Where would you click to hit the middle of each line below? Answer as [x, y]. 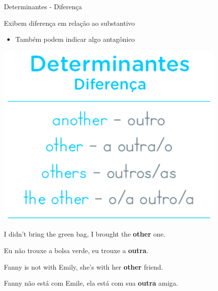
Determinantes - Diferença [43, 6]
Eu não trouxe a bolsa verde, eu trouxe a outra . [76, 250]
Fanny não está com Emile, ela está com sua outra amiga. [91, 283]
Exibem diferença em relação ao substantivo [69, 23]
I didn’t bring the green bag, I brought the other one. [85, 234]
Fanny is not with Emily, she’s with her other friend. [84, 266]
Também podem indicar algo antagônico [75, 39]
